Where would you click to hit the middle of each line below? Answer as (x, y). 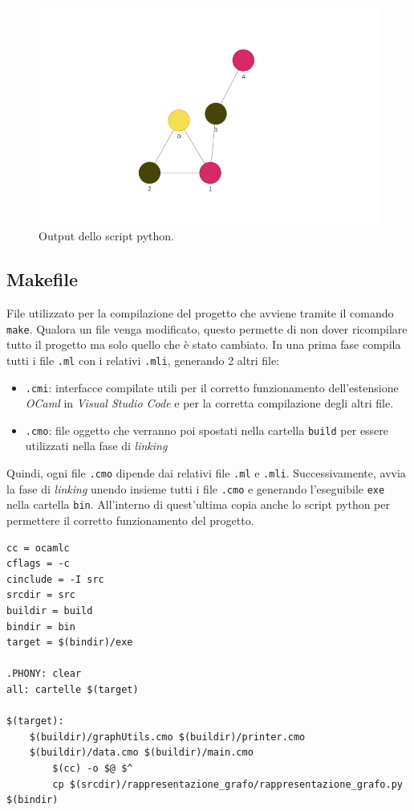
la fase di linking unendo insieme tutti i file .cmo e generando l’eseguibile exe (196, 488)
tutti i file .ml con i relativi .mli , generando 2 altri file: (143, 360)
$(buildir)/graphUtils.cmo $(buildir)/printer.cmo (167, 737)
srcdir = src (41, 595)
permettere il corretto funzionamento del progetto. (130, 520)
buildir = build (50, 611)
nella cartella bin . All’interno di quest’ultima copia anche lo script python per (199, 504)
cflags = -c (38, 564)
